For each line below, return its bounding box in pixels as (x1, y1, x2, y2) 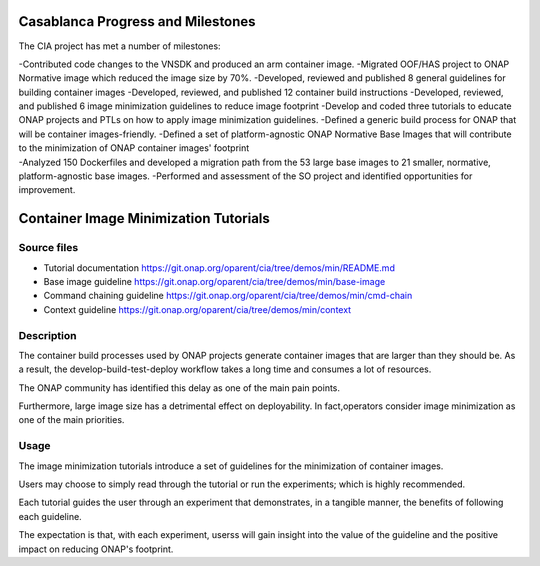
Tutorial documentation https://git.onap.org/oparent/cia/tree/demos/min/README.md (43, 261, 395, 274)
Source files (18, 241, 79, 255)
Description (18, 328, 77, 342)
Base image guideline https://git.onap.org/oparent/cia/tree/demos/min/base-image (43, 275, 386, 287)
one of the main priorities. (18, 414, 125, 426)
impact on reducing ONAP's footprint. (18, 543, 174, 555)
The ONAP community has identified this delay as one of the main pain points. (18, 381, 340, 394)
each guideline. (18, 510, 82, 522)
